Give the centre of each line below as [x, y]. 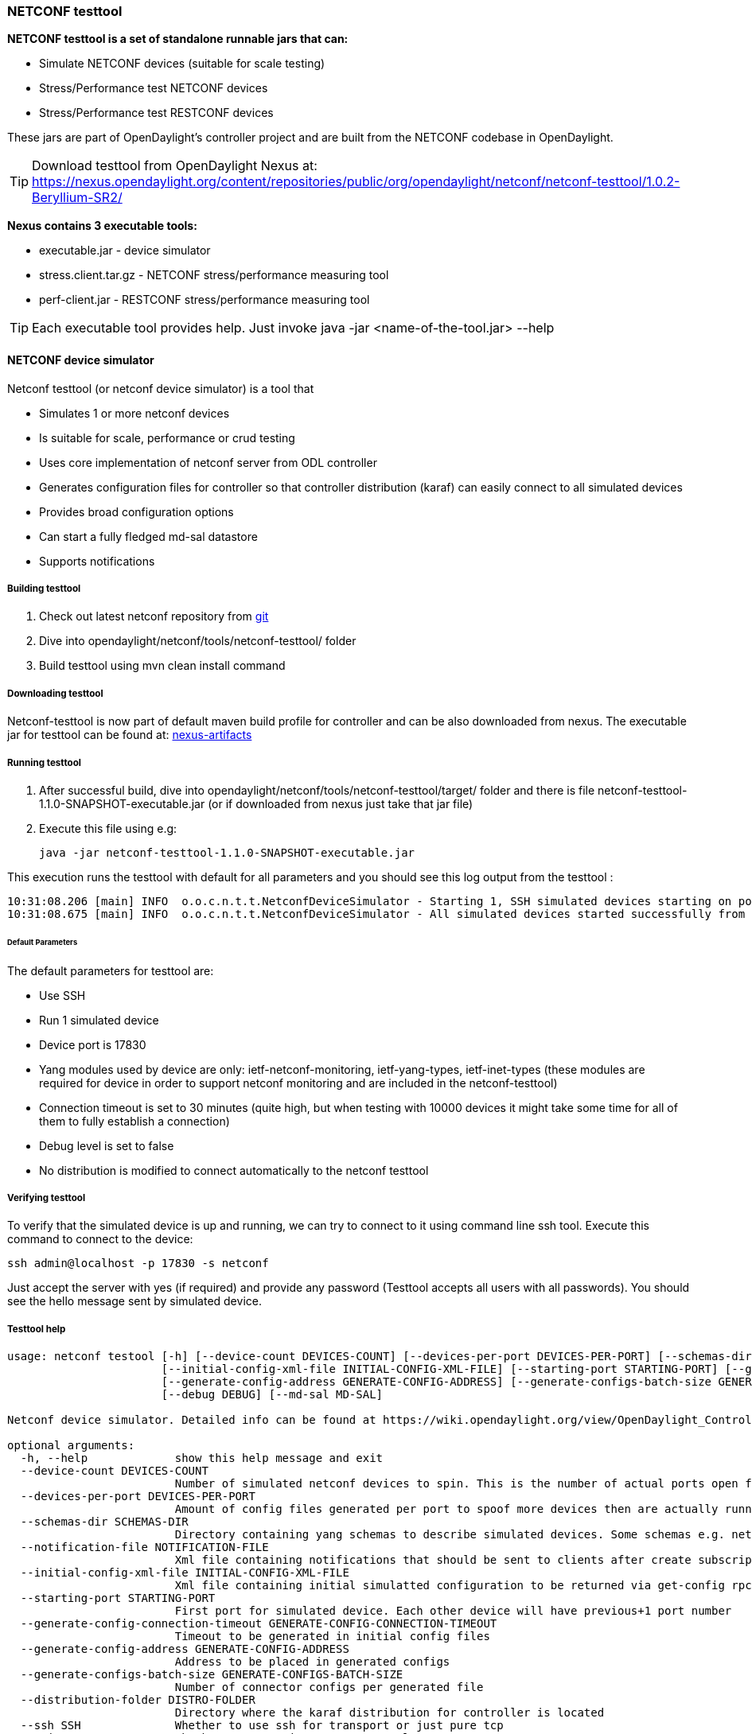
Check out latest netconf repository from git [154, 616]
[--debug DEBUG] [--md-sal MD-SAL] [272, 1395]
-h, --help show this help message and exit [202, 1458]
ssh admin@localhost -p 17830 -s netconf [138, 1264]
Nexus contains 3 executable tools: [102, 226]
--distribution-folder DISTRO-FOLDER [138, 1700]
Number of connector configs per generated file [329, 1687]
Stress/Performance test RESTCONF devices [156, 113]
